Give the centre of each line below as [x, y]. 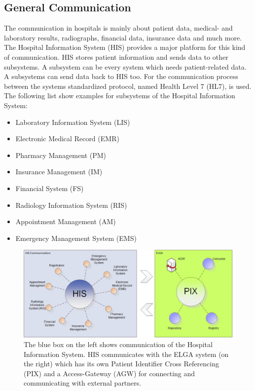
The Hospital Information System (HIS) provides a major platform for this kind [125, 47]
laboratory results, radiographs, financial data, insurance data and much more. [123, 37]
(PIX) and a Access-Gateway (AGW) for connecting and [109, 373]
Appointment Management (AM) [66, 221]
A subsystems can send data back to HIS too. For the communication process [121, 76]
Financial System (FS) [50, 188]
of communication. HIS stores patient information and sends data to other [116, 57]
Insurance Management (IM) [59, 172]
